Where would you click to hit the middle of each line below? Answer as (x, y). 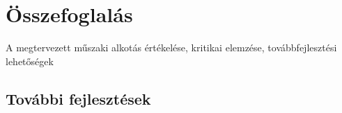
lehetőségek (30, 61)
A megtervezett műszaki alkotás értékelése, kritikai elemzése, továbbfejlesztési (171, 47)
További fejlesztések (78, 98)
